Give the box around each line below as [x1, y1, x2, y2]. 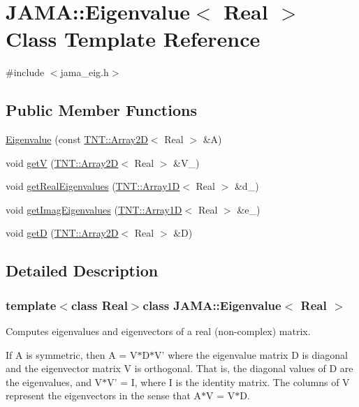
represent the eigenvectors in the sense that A [6, 388, 201, 403]
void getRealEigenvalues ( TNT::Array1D [6, 179, 180, 193]
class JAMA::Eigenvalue [142, 296, 281, 313]
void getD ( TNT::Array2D [6, 225, 119, 240]
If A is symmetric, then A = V [6, 347, 138, 362]
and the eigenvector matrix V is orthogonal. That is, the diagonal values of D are [6, 361, 353, 376]
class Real [71, 296, 128, 313]
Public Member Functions [6, 99, 197, 121]
